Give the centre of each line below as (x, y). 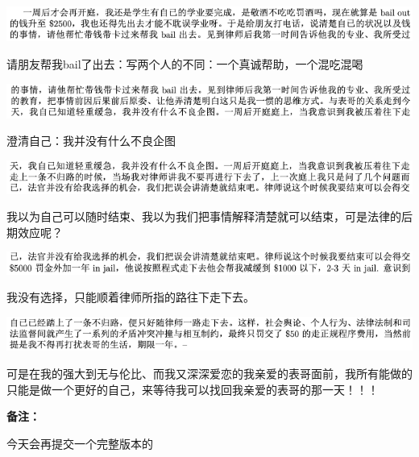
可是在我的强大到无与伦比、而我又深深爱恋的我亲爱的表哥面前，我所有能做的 (209, 374)
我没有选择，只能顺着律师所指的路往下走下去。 (131, 297)
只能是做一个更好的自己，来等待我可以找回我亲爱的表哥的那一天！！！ (193, 389)
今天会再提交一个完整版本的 (80, 443)
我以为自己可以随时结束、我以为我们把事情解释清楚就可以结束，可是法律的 (204, 216)
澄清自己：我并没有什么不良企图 (91, 141)
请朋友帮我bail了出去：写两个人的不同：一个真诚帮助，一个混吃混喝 (185, 63)
